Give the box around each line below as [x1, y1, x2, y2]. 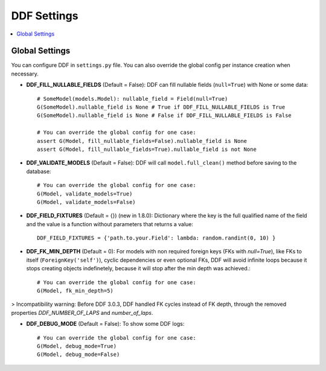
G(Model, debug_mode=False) [37, 351, 120, 358]
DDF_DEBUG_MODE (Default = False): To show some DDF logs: [26, 320, 185, 328]
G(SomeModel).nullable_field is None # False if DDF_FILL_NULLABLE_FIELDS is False [37, 112, 292, 119]
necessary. [11, 70, 39, 77]
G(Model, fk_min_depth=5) [37, 287, 114, 294]
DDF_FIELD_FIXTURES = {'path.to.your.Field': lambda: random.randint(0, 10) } [37, 235, 276, 241]
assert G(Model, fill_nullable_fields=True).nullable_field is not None [37, 145, 257, 153]
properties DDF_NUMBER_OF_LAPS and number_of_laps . [11, 309, 153, 316]
